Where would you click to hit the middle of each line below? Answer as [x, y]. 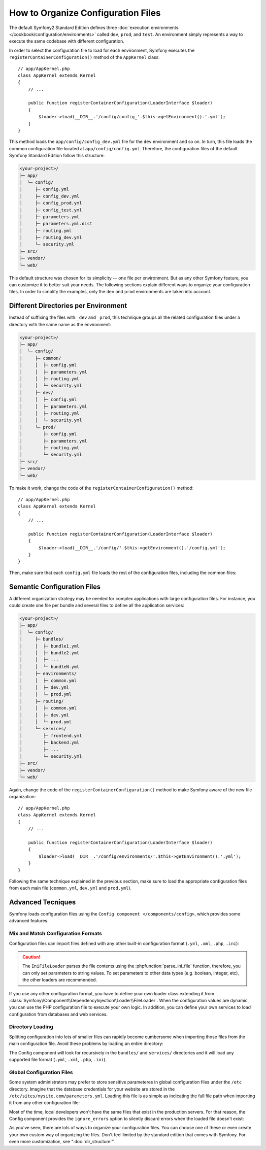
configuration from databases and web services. [58, 1014]
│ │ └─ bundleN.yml [50, 667]
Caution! [32, 957]
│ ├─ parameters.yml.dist [56, 224]
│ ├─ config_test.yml [51, 210]
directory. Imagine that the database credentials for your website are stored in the [92, 1089]
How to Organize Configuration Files [85, 13]
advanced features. [29, 921]
